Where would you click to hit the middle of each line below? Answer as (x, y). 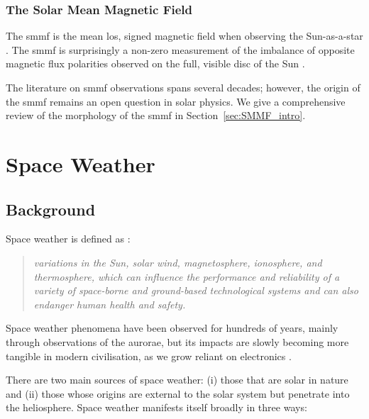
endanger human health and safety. (110, 304)
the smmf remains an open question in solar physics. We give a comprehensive (176, 101)
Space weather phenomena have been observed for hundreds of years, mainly (172, 328)
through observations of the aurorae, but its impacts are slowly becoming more (177, 341)
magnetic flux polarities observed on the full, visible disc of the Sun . (155, 63)
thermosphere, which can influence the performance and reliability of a (187, 276)
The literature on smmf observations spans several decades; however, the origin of (183, 87)
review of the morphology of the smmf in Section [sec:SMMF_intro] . (156, 115)
